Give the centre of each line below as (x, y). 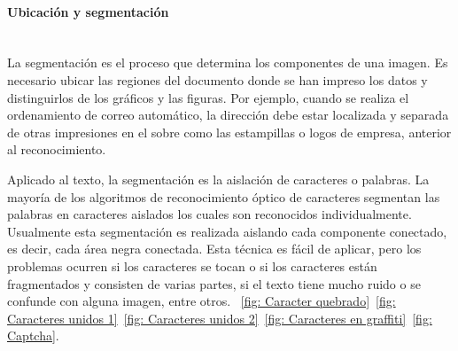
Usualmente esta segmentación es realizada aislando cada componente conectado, (227, 231)
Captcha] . (33, 335)
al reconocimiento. (57, 149)
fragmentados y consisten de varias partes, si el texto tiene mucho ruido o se (214, 283)
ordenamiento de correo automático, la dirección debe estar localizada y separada (228, 115)
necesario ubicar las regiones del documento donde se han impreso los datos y (217, 79)
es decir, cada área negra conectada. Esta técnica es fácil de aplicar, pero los (214, 249)
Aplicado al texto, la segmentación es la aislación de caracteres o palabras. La (218, 179)
